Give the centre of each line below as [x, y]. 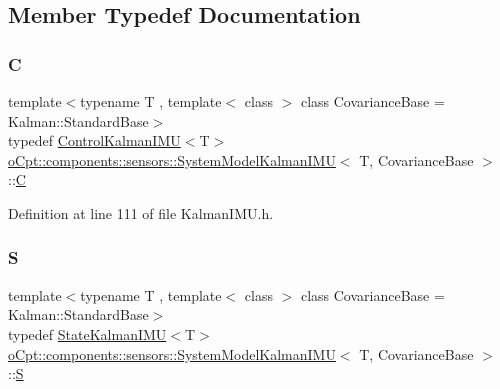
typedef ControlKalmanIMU [94, 140]
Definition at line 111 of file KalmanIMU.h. [141, 212]
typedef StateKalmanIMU [87, 333]
